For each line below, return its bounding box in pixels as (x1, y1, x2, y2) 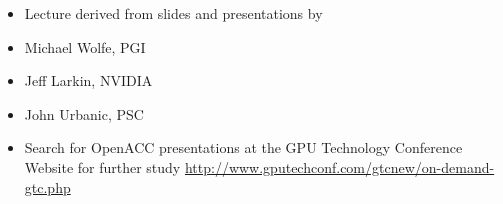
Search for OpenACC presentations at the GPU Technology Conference (24, 137, 463, 158)
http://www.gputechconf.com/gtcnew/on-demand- (184, 156, 495, 177)
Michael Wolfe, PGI (24, 36, 146, 57)
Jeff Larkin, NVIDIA (24, 70, 153, 91)
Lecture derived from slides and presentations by (24, 3, 323, 23)
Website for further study (24, 156, 181, 177)
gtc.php (24, 176, 71, 197)
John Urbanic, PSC (24, 103, 144, 124)
